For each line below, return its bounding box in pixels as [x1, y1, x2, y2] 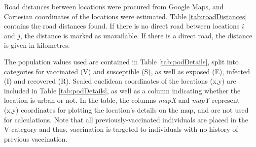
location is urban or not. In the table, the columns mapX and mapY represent [4, 95, 240, 105]
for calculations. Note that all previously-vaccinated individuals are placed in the [4, 114, 249, 124]
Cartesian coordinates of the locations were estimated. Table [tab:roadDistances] [4, 11, 247, 21]
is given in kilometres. [4, 40, 70, 50]
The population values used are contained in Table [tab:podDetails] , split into [4, 56, 239, 66]
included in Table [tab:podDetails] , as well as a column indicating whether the [4, 85, 241, 95]
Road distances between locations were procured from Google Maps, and [4, 1, 224, 11]
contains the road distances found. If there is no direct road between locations [4, 21, 240, 31]
